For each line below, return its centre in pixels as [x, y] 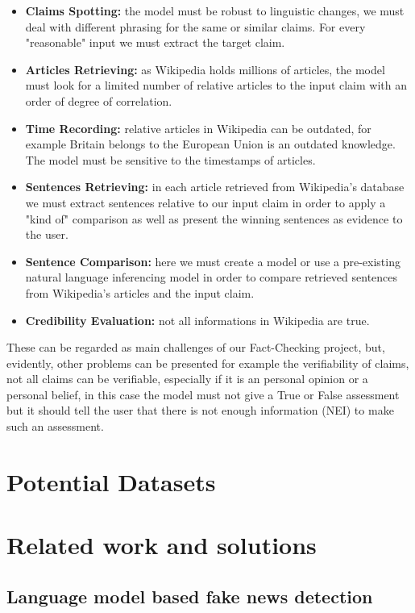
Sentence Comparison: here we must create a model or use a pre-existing [213, 261]
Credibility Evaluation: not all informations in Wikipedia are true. [197, 320]
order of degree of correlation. [99, 100]
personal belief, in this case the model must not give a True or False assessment [203, 394]
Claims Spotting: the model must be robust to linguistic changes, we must [215, 10]
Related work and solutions [162, 545]
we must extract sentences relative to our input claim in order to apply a [205, 202]
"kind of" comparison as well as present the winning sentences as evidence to [214, 218]
